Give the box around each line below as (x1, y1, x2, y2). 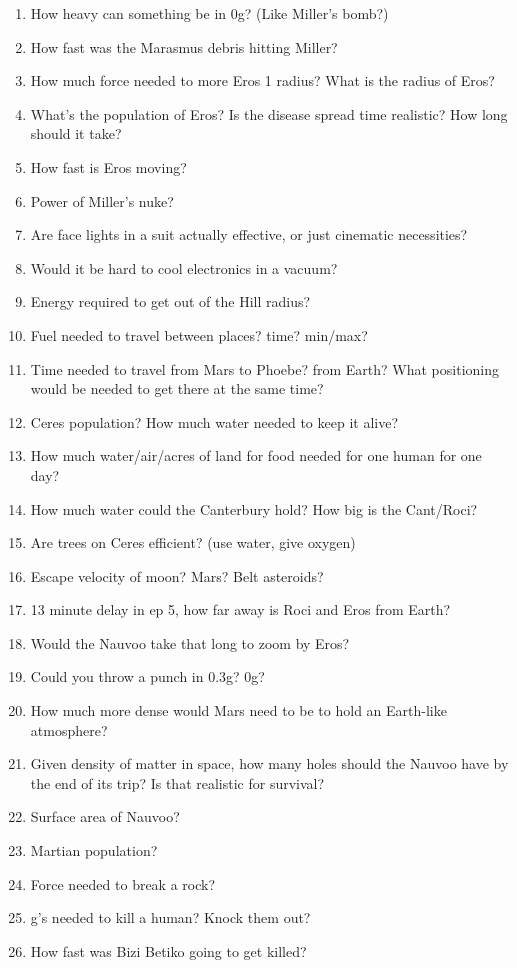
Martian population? (30, 840, 158, 861)
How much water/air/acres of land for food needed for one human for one (30, 445, 482, 466)
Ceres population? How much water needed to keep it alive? (30, 411, 399, 432)
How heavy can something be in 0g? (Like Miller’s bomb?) (30, 3, 389, 23)
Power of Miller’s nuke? (30, 190, 174, 211)
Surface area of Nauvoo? (30, 806, 180, 827)
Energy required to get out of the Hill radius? (30, 291, 311, 312)
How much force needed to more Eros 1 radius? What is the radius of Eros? (30, 70, 495, 91)
